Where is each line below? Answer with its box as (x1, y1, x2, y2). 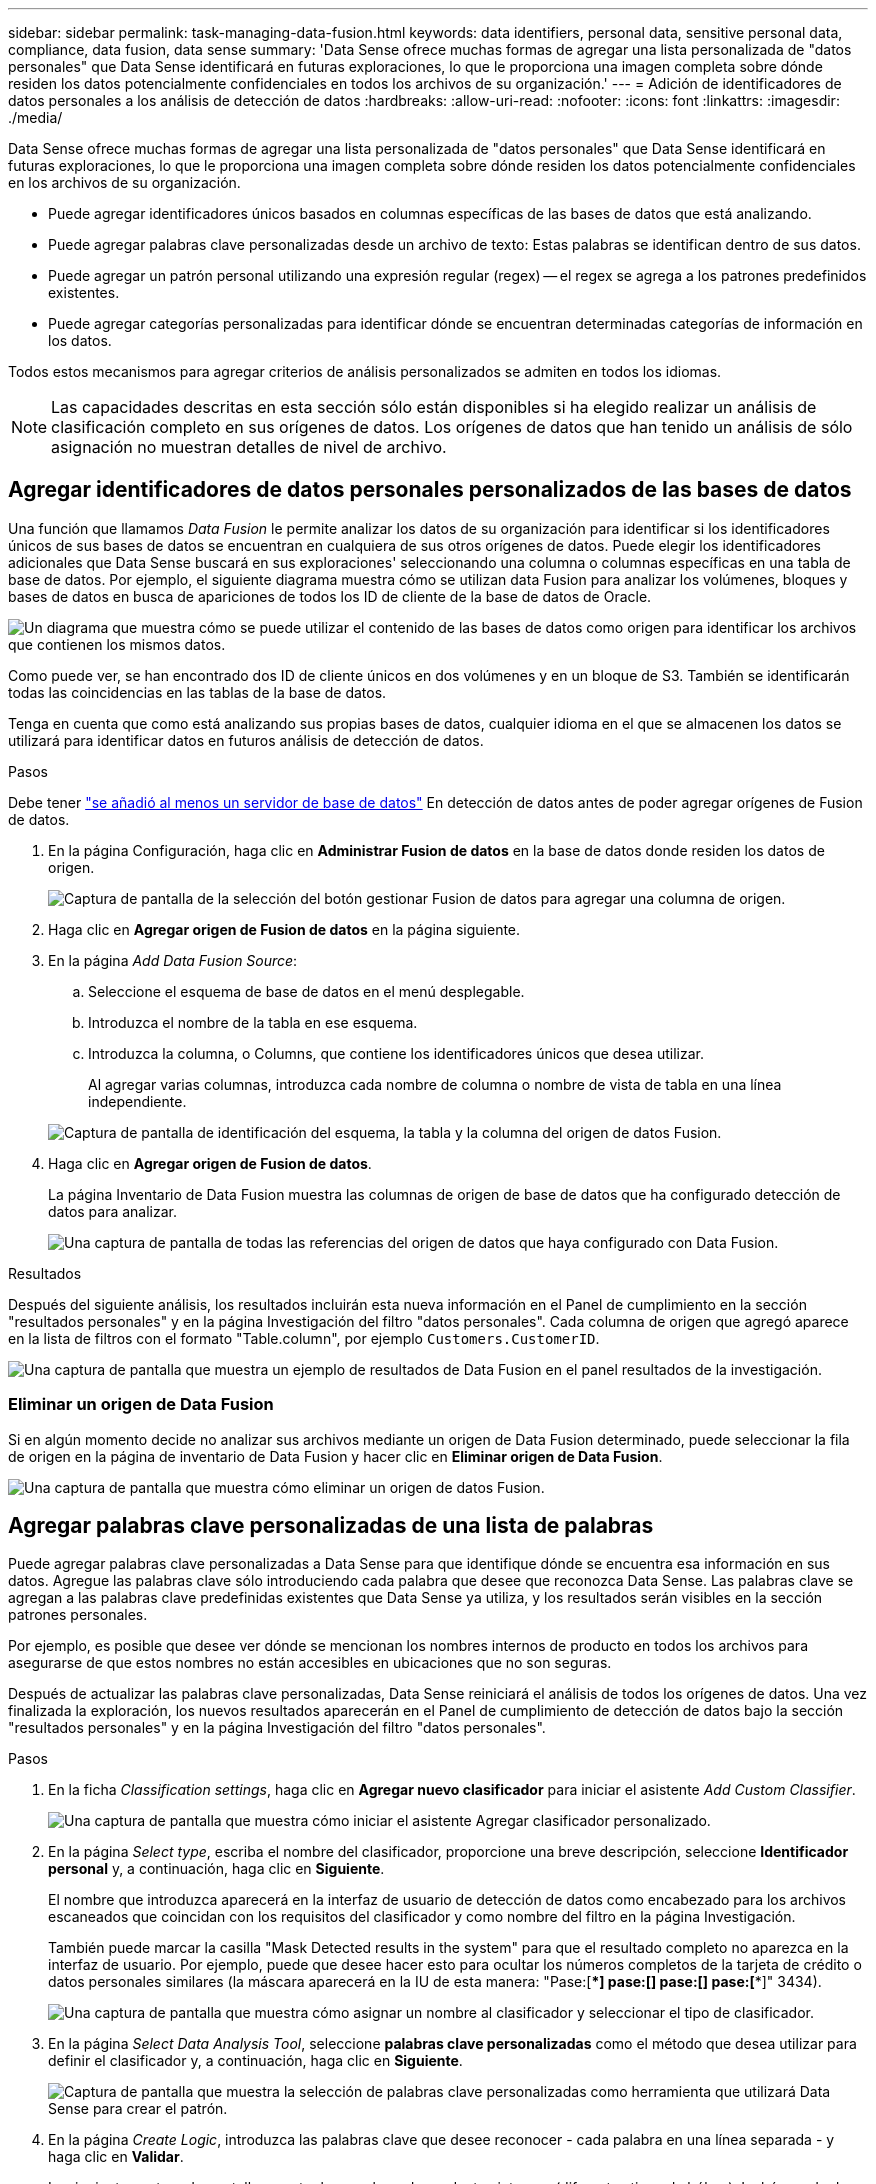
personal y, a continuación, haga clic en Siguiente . (48, 1860, 385, 1878)
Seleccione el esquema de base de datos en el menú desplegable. (88, 982, 525, 1000)
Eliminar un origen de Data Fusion (8, 1394, 274, 1415)
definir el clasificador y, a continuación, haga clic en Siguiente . (48, 2052, 463, 2070)
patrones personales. (8, 1606, 148, 1624)
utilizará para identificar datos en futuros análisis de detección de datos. (8, 731, 484, 749)
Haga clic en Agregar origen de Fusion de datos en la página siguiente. (48, 920, 521, 938)
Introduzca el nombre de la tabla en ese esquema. (88, 1013, 418, 1031)
